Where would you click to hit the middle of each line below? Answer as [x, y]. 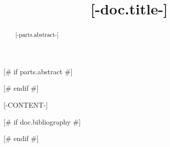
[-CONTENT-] [26, 105]
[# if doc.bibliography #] [42, 121]
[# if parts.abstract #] [38, 71]
